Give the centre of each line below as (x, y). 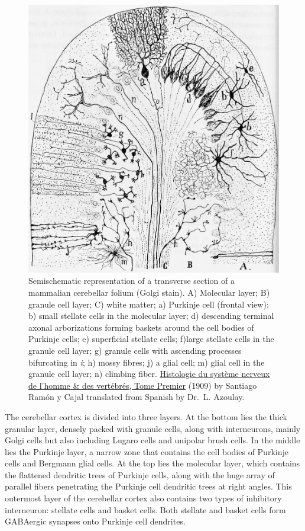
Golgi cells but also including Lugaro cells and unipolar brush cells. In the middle (152, 440)
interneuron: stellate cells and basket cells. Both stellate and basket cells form (145, 509)
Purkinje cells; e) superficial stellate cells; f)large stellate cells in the (151, 339)
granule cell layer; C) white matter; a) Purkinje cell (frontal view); (149, 304)
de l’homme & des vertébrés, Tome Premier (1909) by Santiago (143, 385)
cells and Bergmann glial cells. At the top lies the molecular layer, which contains (152, 463)
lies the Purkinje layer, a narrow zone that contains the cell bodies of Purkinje (147, 451)
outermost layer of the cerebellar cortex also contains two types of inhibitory (143, 498)
